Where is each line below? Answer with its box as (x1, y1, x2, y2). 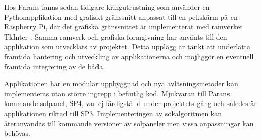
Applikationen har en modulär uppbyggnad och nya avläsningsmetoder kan (4, 78, 238, 89)
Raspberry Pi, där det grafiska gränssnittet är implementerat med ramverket (4, 21, 243, 32)
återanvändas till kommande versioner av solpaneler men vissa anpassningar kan (4, 118, 254, 128)
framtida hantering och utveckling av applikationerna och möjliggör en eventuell (4, 51, 254, 61)
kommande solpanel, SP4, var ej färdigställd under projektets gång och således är (4, 98, 257, 109)
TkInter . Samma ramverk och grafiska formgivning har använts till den (4, 31, 227, 42)
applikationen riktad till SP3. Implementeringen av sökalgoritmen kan (4, 108, 222, 118)
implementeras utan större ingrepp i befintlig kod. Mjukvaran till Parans (4, 88, 230, 98)
